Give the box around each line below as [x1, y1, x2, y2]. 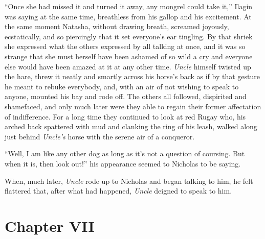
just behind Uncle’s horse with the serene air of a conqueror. [5, 131, 195, 141]
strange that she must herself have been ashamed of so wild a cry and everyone [5, 51, 253, 61]
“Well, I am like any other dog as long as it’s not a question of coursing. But [5, 148, 245, 159]
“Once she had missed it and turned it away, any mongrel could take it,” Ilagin [5, 1, 253, 11]
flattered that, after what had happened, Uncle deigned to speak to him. [5, 185, 232, 196]
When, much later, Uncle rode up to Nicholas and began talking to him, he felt [5, 175, 253, 186]
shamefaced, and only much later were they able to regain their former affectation [5, 101, 261, 111]
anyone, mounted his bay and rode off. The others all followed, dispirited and [5, 91, 247, 102]
